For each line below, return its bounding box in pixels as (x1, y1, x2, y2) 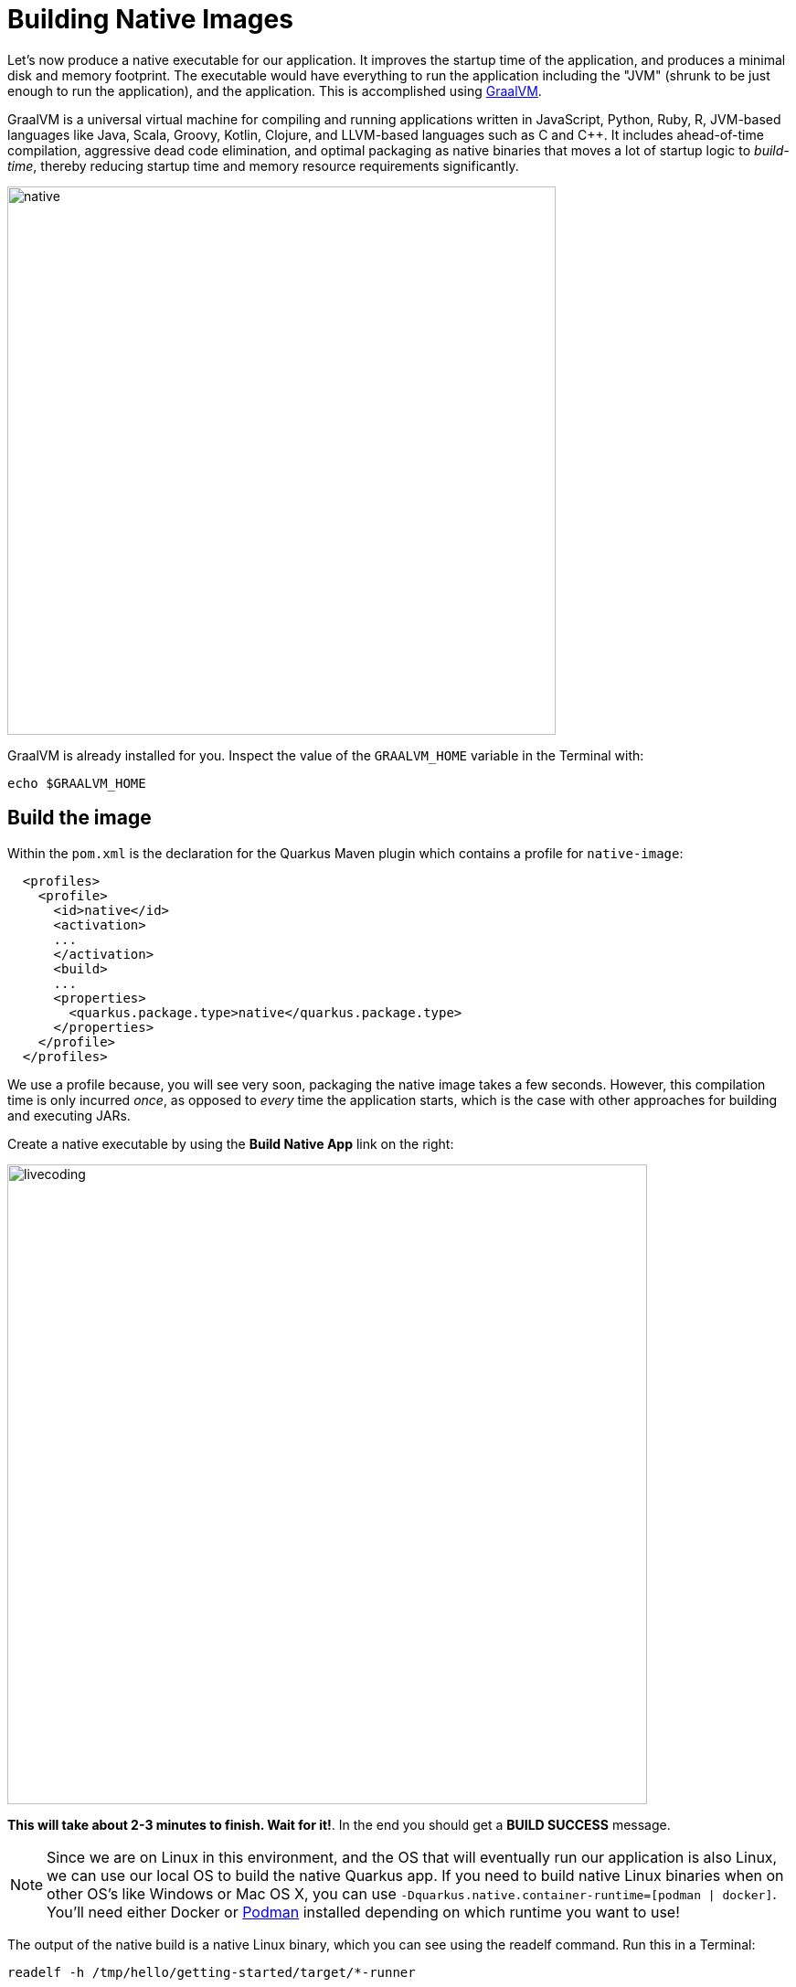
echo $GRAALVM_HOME (7, 775, 146, 791)
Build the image (7, 806, 152, 830)
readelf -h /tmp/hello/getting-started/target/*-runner (7, 1964, 416, 1980)
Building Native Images (7, 4, 293, 35)
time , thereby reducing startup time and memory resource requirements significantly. (7, 157, 519, 174)
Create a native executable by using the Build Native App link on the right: (7, 1135, 454, 1152)
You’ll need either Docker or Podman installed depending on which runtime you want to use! (47, 1902, 680, 1921)
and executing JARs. (7, 1107, 131, 1123)
